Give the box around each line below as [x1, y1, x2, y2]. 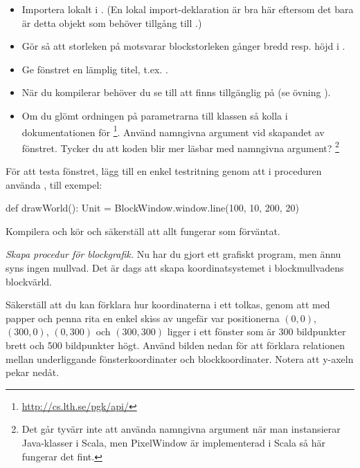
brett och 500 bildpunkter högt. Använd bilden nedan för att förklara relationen [6, 338, 345, 352]
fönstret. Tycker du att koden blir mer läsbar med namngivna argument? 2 [21, 138, 339, 155]
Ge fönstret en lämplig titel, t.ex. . [21, 62, 168, 76]
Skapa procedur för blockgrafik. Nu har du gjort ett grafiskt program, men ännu [6, 247, 341, 261]
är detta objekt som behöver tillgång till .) [21, 15, 202, 30]
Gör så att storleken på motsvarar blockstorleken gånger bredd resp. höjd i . [21, 39, 345, 53]
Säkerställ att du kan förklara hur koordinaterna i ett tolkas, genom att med [6, 297, 330, 312]
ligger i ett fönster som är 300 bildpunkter [167, 324, 346, 339]
